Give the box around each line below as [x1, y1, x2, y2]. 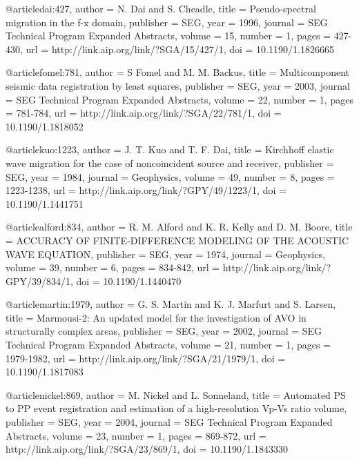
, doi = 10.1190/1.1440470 [70, 273, 182, 288]
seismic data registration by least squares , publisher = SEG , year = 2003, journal [6, 78, 350, 92]
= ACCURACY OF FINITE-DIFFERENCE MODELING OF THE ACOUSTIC [6, 233, 349, 247]
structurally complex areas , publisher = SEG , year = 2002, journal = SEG [6, 324, 322, 338]
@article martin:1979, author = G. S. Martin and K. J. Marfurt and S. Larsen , [6, 297, 336, 311]
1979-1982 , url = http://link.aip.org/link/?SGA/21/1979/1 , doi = [6, 351, 286, 365]
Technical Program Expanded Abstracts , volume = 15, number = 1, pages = [6, 28, 331, 43]
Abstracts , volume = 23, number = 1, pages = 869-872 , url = [6, 428, 266, 442]
